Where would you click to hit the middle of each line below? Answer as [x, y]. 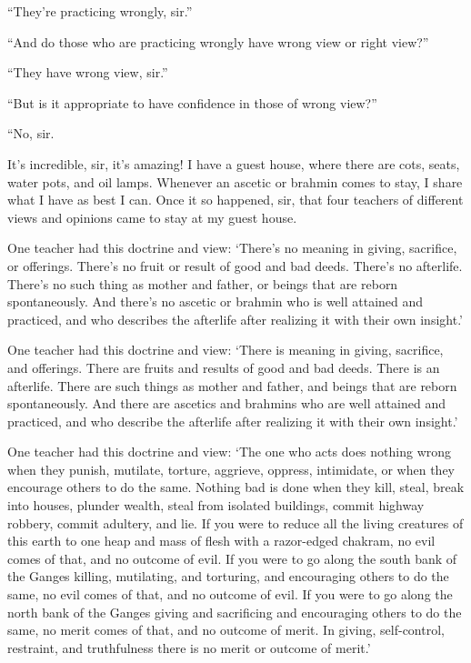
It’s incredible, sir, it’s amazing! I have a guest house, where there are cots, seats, [234, 163]
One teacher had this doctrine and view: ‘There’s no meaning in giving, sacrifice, [232, 248]
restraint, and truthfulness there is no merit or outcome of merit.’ [189, 647]
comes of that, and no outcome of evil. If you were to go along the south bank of [232, 558]
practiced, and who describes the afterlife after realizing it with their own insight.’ [235, 319]
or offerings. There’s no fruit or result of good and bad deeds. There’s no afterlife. [235, 265]
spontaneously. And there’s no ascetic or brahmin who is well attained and [215, 301]
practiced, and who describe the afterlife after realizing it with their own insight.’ [233, 421]
